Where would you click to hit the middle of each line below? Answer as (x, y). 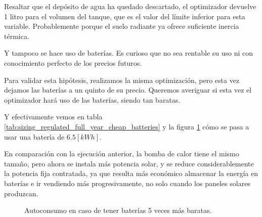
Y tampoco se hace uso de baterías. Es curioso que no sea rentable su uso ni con (129, 53)
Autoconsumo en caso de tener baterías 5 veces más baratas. (118, 210)
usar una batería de (34, 136)
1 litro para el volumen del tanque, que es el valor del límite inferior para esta (125, 16)
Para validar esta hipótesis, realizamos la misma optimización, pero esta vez (122, 80)
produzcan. (21, 193)
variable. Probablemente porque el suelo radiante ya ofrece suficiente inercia (122, 26)
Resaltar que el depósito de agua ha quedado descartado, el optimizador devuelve (130, 6)
